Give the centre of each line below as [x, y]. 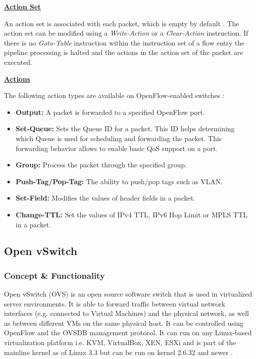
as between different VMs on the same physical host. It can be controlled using [124, 323]
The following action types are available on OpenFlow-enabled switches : [114, 95]
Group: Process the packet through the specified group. [101, 165]
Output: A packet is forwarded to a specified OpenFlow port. [110, 112]
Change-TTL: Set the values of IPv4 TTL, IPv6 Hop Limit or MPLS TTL [131, 214]
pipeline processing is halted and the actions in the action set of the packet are [124, 52]
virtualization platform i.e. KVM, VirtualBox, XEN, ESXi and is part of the [120, 342]
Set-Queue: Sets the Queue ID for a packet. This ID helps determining [125, 128]
